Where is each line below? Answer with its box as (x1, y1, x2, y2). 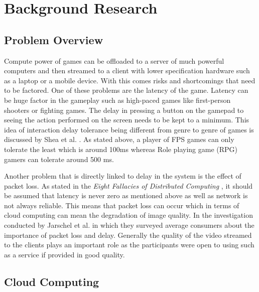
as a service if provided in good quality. (4, 249, 125, 259)
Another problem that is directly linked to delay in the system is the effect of (4, 171, 241, 181)
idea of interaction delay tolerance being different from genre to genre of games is (4, 124, 254, 134)
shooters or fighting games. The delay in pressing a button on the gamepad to (4, 104, 244, 115)
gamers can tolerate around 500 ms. (4, 154, 114, 164)
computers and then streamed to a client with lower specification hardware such (4, 65, 250, 76)
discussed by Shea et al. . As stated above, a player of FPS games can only (4, 134, 234, 144)
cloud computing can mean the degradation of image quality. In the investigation (4, 210, 253, 220)
